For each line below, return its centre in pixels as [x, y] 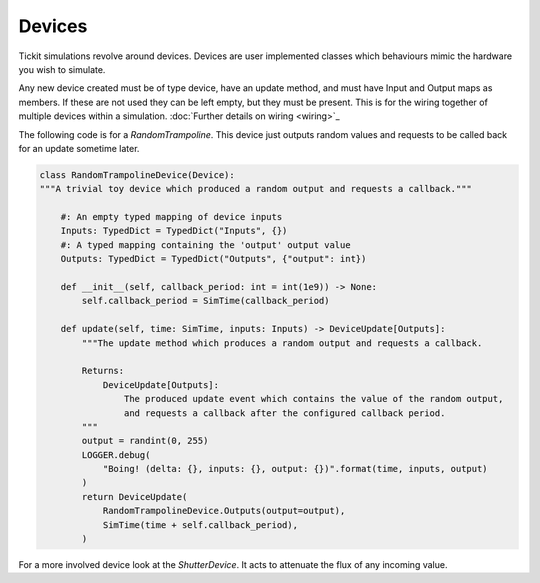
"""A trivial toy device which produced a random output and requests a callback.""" [255, 189]
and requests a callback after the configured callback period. [284, 413]
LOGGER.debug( [116, 454]
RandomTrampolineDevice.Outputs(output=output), [224, 511]
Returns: [103, 371]
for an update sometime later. [79, 148]
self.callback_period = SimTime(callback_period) [205, 301]
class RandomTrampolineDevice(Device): [137, 174]
